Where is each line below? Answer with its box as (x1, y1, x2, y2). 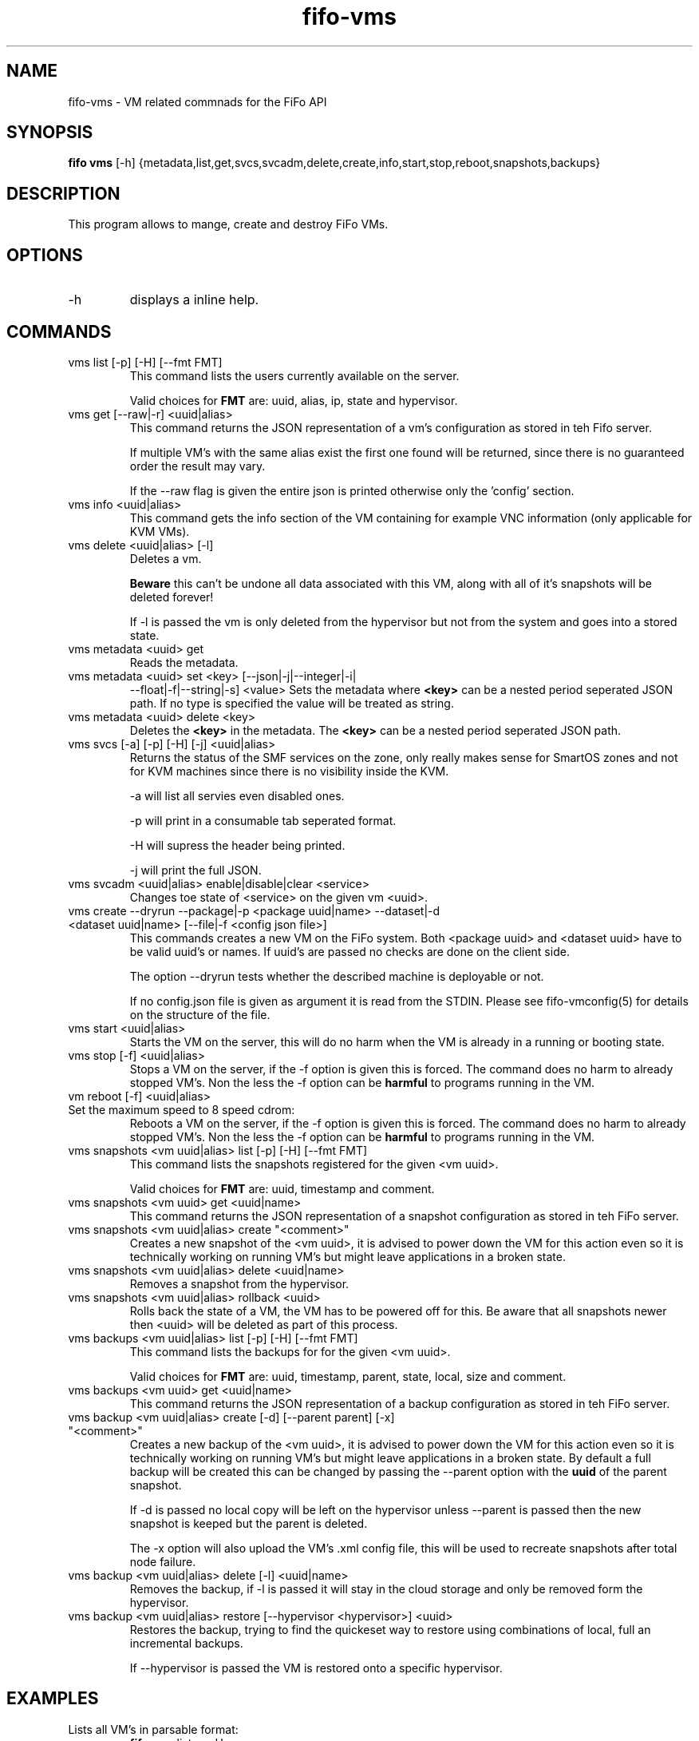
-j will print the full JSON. (129, 863, 262, 877)
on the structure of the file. (129, 1007, 271, 1021)
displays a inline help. (129, 291, 259, 308)
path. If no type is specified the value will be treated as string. (129, 696, 454, 710)
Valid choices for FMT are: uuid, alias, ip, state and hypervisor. (129, 393, 458, 407)
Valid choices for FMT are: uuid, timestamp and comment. (129, 1181, 435, 1196)
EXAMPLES (6, 1688, 99, 1709)
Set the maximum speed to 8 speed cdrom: (68, 1102, 295, 1116)
